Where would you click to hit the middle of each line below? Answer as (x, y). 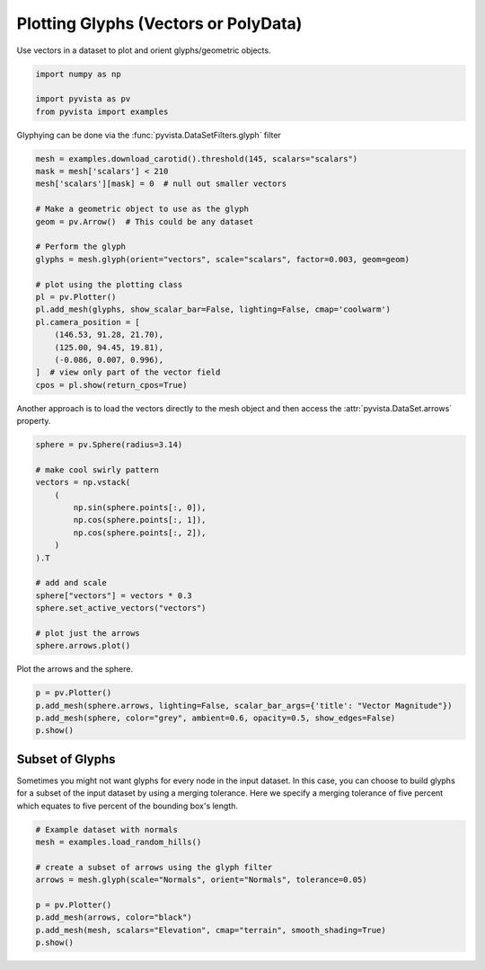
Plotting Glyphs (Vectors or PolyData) (159, 23)
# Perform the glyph (80, 247)
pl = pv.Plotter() (76, 297)
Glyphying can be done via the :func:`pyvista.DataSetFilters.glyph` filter (149, 135)
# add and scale (71, 583)
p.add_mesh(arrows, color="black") (114, 917)
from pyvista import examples (102, 111)
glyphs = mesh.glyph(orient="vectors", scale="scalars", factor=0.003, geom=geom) (223, 259)
